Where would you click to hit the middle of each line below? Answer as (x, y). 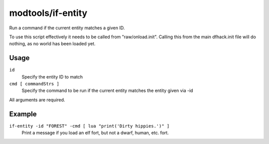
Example (23, 114)
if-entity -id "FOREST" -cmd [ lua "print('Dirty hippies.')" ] (89, 126)
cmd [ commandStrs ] (34, 84)
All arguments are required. (37, 100)
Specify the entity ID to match (52, 76)
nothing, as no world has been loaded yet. (52, 44)
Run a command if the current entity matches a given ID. (67, 28)
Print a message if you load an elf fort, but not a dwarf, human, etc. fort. (95, 133)
